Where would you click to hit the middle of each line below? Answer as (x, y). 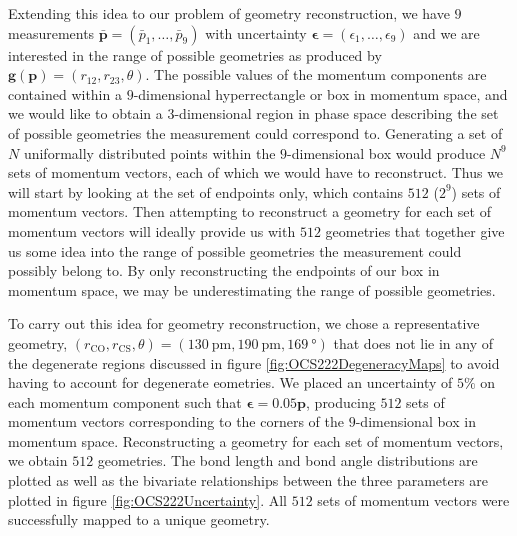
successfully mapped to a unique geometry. (139, 519)
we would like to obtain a (85, 113)
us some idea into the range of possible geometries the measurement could (235, 250)
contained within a (65, 93)
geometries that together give (415, 230)
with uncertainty (256, 32)
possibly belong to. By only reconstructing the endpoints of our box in (224, 270)
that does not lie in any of (413, 342)
